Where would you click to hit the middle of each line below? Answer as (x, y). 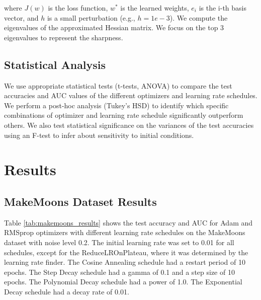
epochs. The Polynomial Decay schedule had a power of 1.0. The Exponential (123, 282)
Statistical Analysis (55, 64)
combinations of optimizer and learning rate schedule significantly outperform (124, 115)
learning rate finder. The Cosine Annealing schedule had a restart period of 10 (125, 262)
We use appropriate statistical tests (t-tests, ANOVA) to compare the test (118, 85)
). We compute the (199, 17)
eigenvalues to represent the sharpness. (64, 37)
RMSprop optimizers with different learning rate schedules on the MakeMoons (125, 232)
